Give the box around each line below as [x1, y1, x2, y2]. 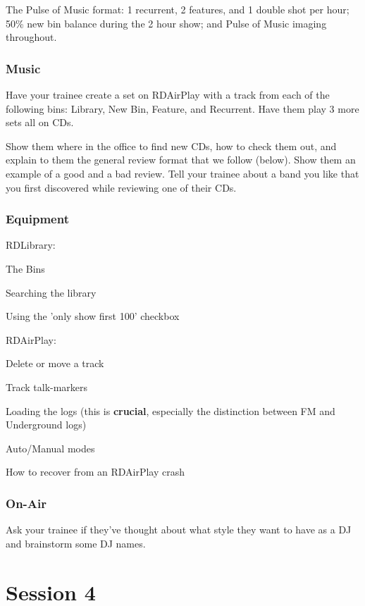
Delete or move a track [6, 356, 104, 371]
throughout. [6, 30, 57, 44]
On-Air [6, 494, 47, 512]
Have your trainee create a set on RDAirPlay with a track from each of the [6, 87, 330, 101]
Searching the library [6, 285, 97, 299]
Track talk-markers [6, 379, 88, 394]
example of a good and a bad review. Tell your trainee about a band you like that [6, 166, 359, 180]
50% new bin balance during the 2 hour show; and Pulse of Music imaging [6, 16, 327, 30]
